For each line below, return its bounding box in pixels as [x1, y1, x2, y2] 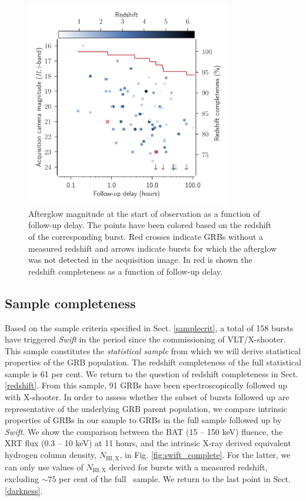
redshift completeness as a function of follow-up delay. [28, 265, 223, 277]
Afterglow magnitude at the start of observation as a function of [28, 207, 260, 219]
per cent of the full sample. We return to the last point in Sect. [59, 472, 291, 484]
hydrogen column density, [5, 449, 97, 461]
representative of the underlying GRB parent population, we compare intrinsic [5, 402, 288, 414]
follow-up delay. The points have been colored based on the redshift [28, 219, 272, 231]
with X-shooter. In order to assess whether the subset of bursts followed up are [5, 391, 290, 403]
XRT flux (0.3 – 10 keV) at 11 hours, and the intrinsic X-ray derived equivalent [5, 437, 291, 449]
